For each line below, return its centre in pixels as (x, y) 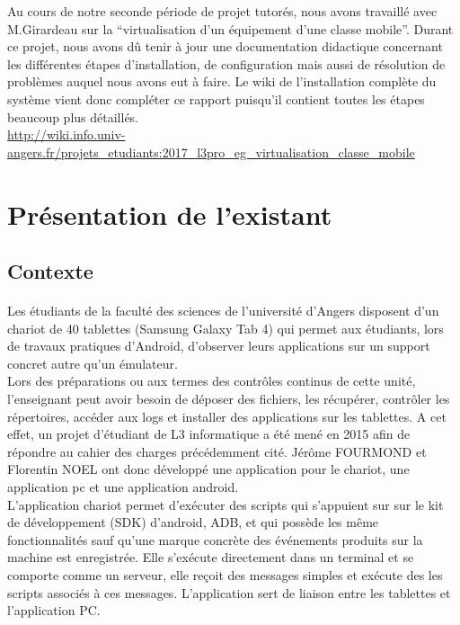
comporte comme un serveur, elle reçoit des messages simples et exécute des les (225, 575)
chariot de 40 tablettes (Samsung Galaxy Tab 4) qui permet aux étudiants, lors (226, 328)
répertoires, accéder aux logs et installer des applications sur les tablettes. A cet (227, 416)
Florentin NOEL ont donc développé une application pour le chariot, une (208, 469)
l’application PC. (54, 610)
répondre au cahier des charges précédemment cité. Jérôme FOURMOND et (217, 451)
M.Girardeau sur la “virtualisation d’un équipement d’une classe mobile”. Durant (230, 28)
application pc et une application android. (123, 487)
